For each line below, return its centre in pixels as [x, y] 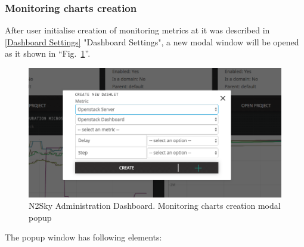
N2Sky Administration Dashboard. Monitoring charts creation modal [155, 206]
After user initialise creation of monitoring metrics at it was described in [137, 30]
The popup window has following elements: [83, 237]
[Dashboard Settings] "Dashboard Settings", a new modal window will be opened [152, 41]
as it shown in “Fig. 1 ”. [48, 53]
